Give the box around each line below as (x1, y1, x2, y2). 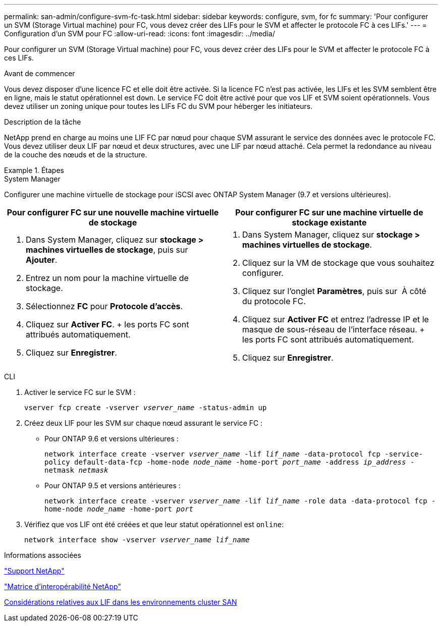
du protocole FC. (242, 296, 306, 306)
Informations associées (4, 551, 81, 559)
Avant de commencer (4, 69, 75, 78)
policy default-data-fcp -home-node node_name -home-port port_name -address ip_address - (44, 458, 415, 466)
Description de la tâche (4, 118, 81, 126)
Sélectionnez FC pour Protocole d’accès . (26, 301, 183, 311)
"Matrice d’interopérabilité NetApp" (4, 582, 121, 591)
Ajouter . (26, 255, 58, 265)
